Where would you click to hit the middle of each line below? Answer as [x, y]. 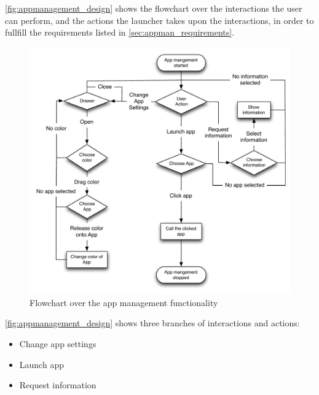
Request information [58, 385]
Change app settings [58, 344]
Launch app [41, 364]
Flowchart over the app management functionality [124, 302]
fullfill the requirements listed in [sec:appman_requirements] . [120, 32]
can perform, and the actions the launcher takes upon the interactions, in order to [159, 20]
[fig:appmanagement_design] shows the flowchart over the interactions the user [154, 8]
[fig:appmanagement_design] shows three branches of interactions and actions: [152, 323]
